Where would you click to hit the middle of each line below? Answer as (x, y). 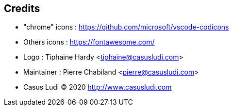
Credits (22, 8)
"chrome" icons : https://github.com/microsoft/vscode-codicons (126, 27)
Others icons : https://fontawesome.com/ (89, 42)
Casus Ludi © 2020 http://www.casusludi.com (98, 87)
